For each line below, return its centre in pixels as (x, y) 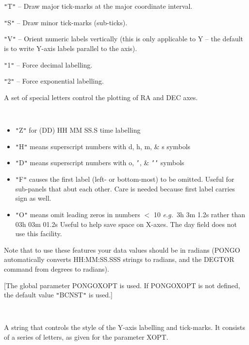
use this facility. (39, 233)
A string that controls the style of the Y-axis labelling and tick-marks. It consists (124, 327)
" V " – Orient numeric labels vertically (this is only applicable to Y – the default (124, 39)
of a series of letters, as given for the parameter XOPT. (86, 336)
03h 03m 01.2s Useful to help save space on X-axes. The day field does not (126, 224)
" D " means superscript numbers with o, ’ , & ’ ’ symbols (100, 163)
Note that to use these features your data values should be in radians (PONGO (122, 250)
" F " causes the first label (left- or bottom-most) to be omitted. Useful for (125, 179)
